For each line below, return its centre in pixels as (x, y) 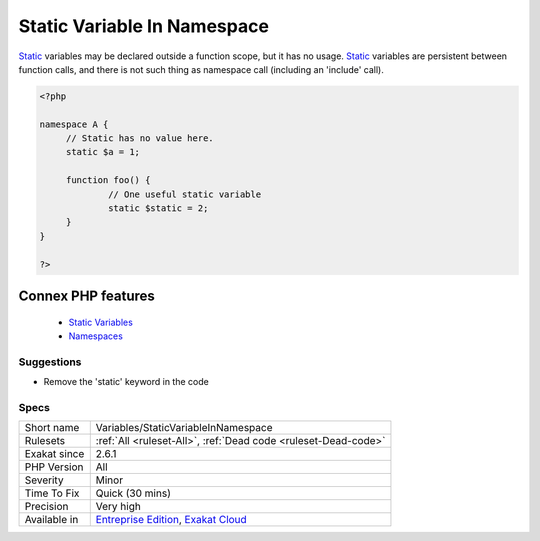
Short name (52, 428)
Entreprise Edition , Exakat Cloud (171, 520)
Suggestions (50, 362)
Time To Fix (52, 493)
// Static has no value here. (139, 138)
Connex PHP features (86, 296)
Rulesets (44, 441)
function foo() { (108, 180)
